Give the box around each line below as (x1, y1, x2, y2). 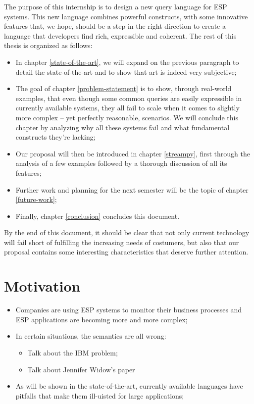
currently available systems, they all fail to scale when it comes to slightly (15, 102, 240, 113)
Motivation (4, 276, 81, 296)
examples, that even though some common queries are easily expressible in (15, 93, 242, 103)
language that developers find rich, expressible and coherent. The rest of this (4, 30, 237, 41)
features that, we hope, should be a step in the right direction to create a (4, 21, 226, 31)
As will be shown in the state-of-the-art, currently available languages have (15, 381, 243, 391)
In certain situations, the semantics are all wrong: (15, 331, 166, 341)
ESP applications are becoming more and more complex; (15, 314, 188, 324)
